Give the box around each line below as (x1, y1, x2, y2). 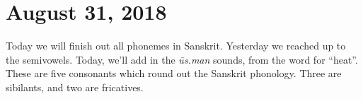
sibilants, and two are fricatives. (6, 79, 144, 94)
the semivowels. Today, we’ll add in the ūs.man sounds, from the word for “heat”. (6, 52, 358, 66)
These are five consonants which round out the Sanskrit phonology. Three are (6, 66, 342, 81)
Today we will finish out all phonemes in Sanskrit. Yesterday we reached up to (6, 38, 346, 53)
